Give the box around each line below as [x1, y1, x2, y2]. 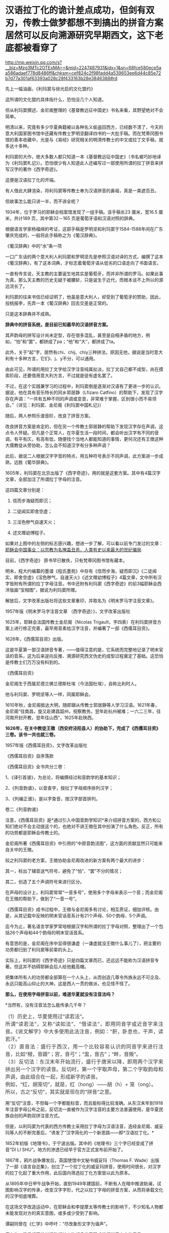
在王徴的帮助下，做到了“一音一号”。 [5, 895, 80, 901]
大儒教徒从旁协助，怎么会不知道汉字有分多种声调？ [5, 442, 111, 448]
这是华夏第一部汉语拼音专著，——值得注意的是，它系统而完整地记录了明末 [5, 646, 159, 652]
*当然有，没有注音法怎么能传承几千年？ [5, 1002, 87, 1008]
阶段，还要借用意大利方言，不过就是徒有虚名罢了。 [9, 372, 115, 378]
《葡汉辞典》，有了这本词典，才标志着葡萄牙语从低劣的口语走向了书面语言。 [5, 260, 161, 266]
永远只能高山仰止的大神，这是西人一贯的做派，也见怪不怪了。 [5, 980, 133, 987]
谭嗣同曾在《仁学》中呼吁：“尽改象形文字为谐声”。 [5, 1220, 110, 1226]
